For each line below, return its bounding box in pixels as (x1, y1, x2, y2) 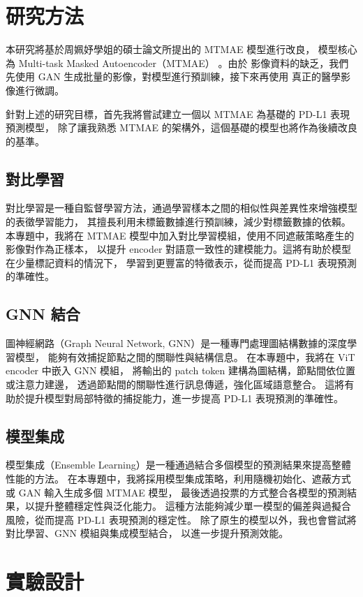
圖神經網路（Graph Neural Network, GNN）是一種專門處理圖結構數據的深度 (6, 336, 348, 351)
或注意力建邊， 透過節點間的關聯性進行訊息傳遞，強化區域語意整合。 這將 (6, 377, 345, 392)
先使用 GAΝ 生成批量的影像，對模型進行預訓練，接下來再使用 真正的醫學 (6, 69, 341, 84)
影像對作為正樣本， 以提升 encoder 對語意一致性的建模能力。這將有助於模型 (6, 242, 352, 256)
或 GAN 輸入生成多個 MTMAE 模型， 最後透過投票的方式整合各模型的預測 (6, 485, 348, 499)
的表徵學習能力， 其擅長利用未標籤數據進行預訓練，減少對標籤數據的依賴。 (6, 214, 351, 229)
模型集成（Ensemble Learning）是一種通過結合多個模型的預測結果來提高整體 (6, 457, 351, 472)
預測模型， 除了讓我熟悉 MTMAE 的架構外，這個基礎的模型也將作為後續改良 (6, 120, 357, 135)
